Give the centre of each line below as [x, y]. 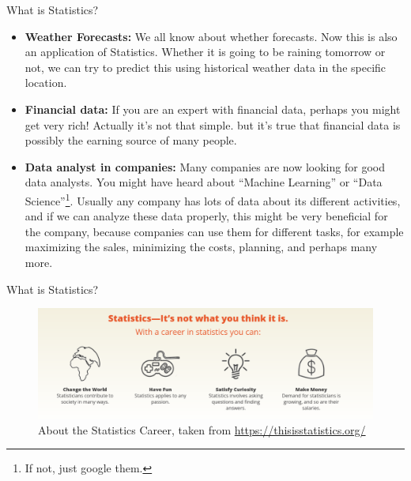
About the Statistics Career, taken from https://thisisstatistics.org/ [202, 429]
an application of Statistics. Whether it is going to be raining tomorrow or [205, 52]
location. [46, 83]
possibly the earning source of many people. [131, 140]
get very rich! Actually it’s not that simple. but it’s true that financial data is [213, 124]
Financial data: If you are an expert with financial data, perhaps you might [213, 109]
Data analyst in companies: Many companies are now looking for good [205, 166]
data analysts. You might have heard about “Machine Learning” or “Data [204, 182]
